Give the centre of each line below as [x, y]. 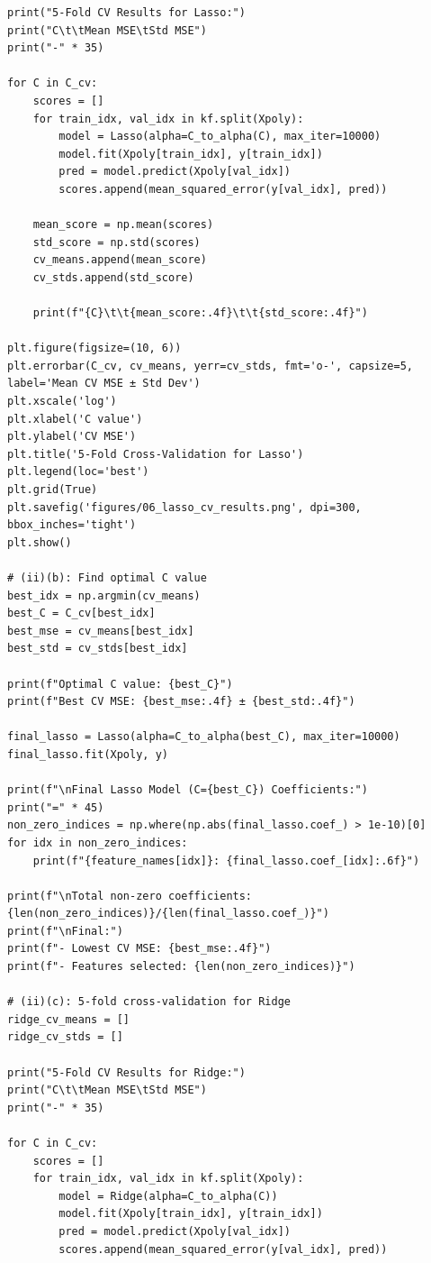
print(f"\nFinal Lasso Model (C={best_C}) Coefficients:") [188, 790]
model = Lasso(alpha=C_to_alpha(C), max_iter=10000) [220, 137]
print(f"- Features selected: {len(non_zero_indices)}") [181, 967]
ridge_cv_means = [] [69, 1019]
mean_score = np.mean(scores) [123, 225]
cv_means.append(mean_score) [120, 260]
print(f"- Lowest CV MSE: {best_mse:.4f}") [139, 949]
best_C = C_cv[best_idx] [81, 613]
